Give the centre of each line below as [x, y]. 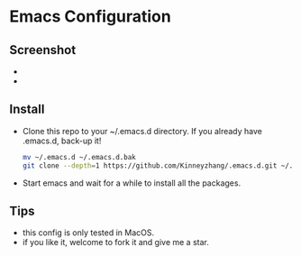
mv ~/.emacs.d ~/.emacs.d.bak [79, 157]
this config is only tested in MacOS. [88, 233]
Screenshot [43, 50]
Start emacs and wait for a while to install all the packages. [132, 183]
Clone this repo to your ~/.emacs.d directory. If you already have [142, 131]
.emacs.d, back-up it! [62, 141]
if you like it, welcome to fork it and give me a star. [115, 242]
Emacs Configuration [90, 17]
